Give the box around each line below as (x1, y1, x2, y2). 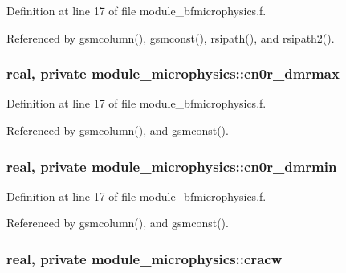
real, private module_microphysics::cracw (6, 248, 283, 268)
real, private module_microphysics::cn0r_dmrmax (6, 63, 340, 84)
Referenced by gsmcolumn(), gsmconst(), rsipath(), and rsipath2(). (6, 29, 335, 46)
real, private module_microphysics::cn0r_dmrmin (6, 156, 337, 176)
